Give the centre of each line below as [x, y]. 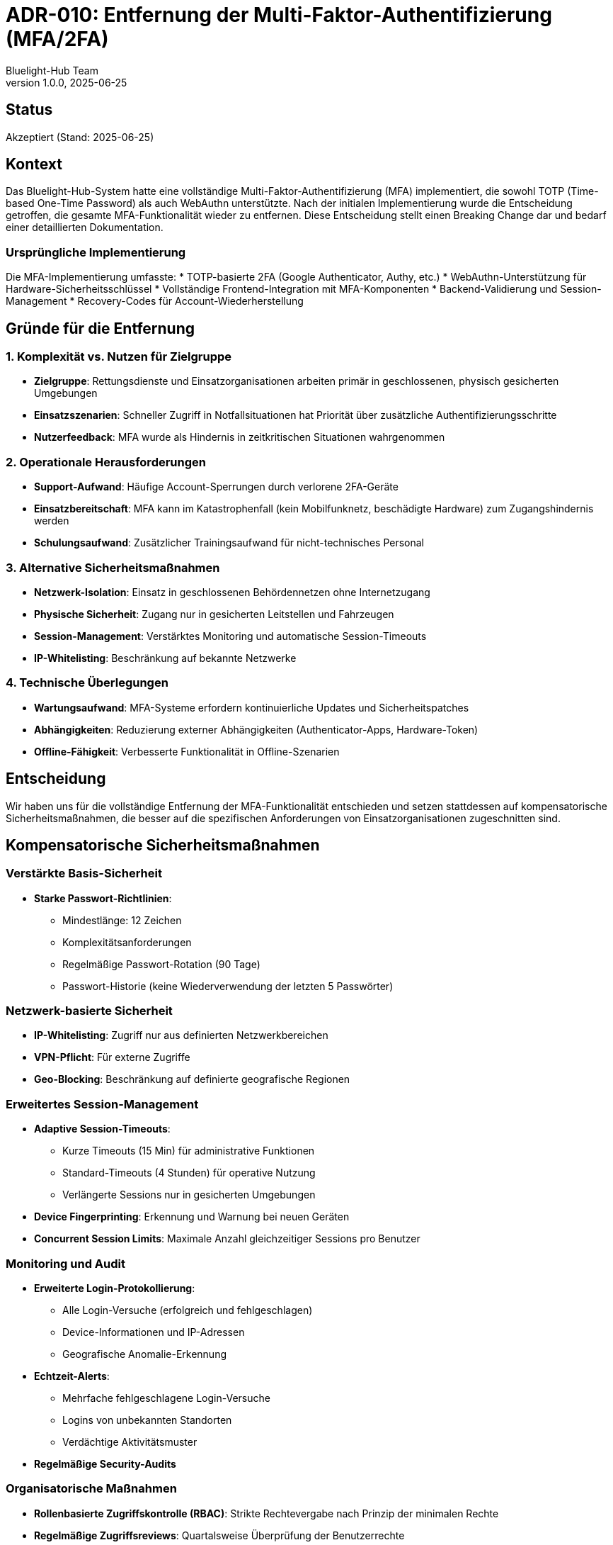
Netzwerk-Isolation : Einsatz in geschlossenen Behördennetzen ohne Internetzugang [232, 592]
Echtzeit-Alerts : [72, 1376]
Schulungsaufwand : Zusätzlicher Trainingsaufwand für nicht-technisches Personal [229, 543]
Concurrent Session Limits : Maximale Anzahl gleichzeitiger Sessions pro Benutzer [227, 1239]
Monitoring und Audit [66, 1263]
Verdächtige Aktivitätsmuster [130, 1442]
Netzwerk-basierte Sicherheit [89, 1011]
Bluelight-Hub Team [52, 70]
